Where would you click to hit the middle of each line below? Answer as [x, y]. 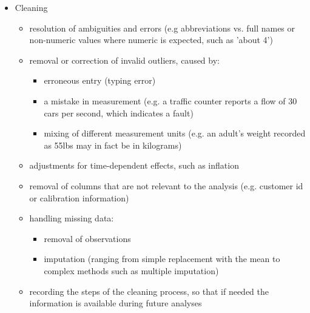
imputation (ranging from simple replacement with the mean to [162, 259]
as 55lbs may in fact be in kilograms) [113, 145]
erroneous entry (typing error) [100, 80]
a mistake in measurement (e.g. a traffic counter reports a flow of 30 [170, 100]
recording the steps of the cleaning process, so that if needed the [149, 291]
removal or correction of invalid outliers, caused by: [124, 60]
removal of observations [87, 238]
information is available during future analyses [116, 303]
